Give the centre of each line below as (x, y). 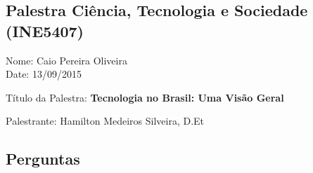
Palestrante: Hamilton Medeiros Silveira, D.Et (105, 121)
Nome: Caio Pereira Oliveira (66, 60)
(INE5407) (45, 30)
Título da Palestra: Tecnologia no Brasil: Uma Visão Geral (145, 97)
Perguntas (43, 159)
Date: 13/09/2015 (44, 74)
